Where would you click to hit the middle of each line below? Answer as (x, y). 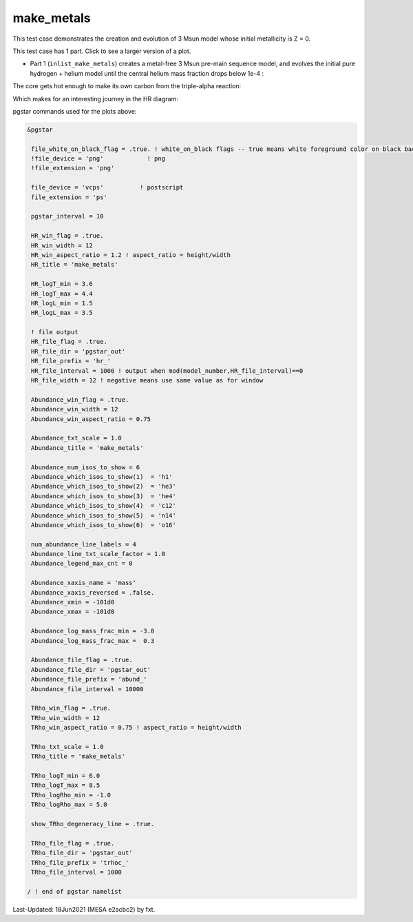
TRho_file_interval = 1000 (76, 872)
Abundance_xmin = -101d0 (73, 602)
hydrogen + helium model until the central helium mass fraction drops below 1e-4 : (147, 73)
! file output (55, 332)
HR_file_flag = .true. (70, 342)
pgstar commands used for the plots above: (75, 111)
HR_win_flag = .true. (67, 236)
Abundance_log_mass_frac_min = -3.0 (93, 631)
